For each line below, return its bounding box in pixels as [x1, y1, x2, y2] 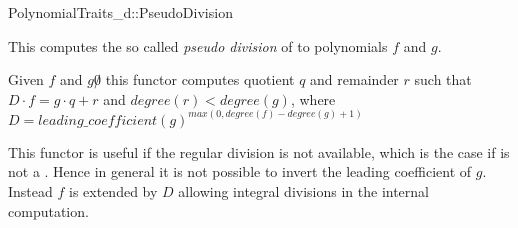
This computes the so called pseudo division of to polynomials [8, 35, 388, 56]
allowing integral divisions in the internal [178, 181, 429, 201]
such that [414, 69, 472, 90]
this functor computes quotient [105, 69, 295, 90]
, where [290, 88, 336, 109]
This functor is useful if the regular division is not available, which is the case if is [8, 141, 510, 162]
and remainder [310, 69, 399, 90]
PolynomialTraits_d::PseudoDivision [8, 2, 233, 22]
